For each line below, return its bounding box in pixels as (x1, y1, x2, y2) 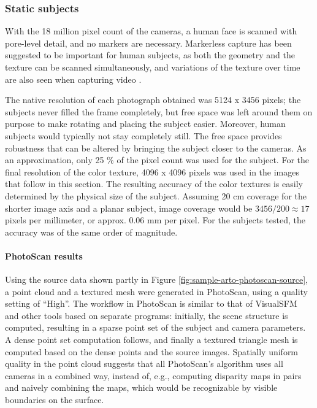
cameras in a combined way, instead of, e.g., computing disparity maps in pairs (5, 369, 302, 382)
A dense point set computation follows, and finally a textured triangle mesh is (5, 333, 298, 346)
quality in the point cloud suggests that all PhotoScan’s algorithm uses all (5, 357, 283, 370)
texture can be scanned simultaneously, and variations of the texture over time (5, 61, 300, 73)
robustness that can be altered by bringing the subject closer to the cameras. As (5, 141, 307, 154)
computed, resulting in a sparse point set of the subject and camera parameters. (5, 321, 306, 334)
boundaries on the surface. (5, 393, 104, 406)
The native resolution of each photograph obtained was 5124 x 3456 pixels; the (5, 93, 301, 106)
